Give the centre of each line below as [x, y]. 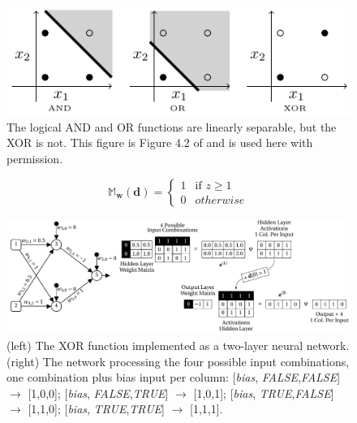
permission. [35, 159]
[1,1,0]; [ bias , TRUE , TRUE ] [96, 409]
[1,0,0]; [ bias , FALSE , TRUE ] [98, 393]
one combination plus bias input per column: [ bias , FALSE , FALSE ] [174, 377]
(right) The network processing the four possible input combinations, [178, 361]
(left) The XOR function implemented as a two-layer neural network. [178, 345]
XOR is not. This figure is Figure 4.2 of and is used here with [160, 142]
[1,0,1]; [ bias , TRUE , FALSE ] [264, 393]
